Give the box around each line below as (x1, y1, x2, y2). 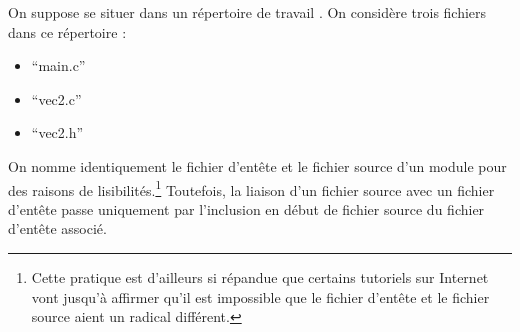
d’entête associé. (8, 218, 107, 239)
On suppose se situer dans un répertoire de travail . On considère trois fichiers (8, 2, 487, 22)
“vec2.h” (31, 122, 84, 143)
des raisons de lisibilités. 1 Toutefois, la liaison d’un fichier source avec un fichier (8, 176, 495, 200)
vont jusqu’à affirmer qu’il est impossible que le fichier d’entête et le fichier (31, 286, 490, 307)
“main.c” (31, 55, 86, 76)
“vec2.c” (31, 88, 82, 109)
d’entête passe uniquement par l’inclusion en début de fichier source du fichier (8, 198, 485, 219)
